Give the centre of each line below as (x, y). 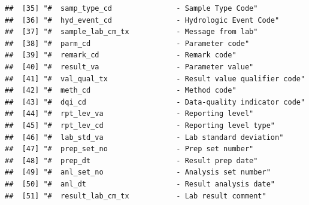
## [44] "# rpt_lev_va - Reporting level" (129, 114)
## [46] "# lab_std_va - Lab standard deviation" (144, 137)
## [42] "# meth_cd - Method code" (121, 91)
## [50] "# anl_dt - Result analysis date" (140, 184)
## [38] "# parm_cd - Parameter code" (127, 43)
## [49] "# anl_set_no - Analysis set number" (138, 172)
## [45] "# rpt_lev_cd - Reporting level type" (140, 125)
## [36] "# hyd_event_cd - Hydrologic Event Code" (142, 20)
